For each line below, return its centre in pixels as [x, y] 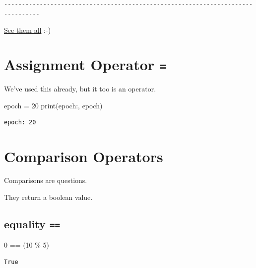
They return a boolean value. [48, 197]
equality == [32, 223]
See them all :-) [28, 30]
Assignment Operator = [86, 64]
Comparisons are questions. [46, 180]
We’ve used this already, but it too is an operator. [80, 89]
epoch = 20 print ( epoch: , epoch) [53, 105]
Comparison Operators [84, 156]
